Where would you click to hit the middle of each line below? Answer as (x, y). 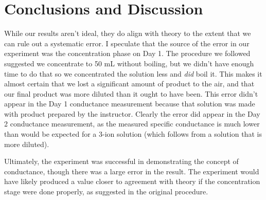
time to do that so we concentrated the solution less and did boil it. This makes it (133, 73)
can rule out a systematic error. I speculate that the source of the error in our (127, 43)
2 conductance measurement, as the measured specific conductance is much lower (132, 124)
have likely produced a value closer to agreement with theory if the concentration (132, 181)
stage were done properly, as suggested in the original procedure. (106, 192)
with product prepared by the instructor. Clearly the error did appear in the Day (132, 113)
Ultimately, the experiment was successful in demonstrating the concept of (121, 161)
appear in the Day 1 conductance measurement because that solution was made (130, 104)
